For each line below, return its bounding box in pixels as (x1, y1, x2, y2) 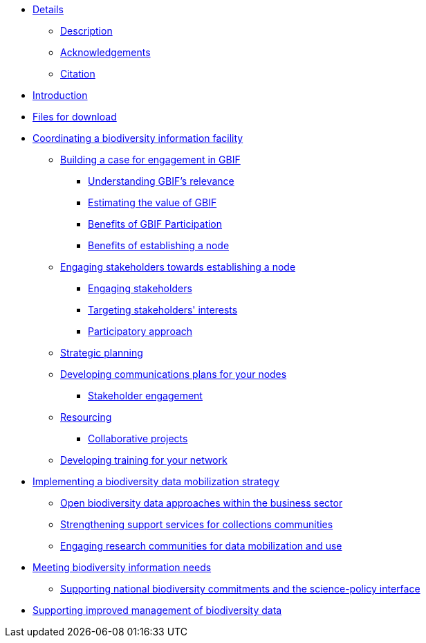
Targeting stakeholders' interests (88, 304, 238, 316)
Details (33, 3, 64, 15)
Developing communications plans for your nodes (60, 368, 287, 380)
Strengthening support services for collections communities (60, 518, 333, 530)
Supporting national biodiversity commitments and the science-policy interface (60, 583, 420, 595)
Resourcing (60, 411, 112, 423)
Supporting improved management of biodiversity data (33, 604, 282, 616)
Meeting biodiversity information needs (33, 561, 212, 573)
